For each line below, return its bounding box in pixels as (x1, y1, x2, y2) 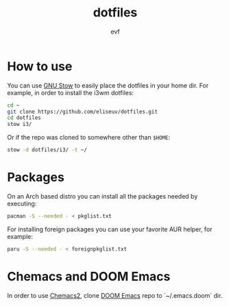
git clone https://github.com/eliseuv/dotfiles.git (7, 108, 158, 115)
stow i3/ (7, 121, 32, 128)
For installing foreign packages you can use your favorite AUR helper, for (7, 225, 213, 233)
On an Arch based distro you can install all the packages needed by (7, 192, 198, 200)
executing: (7, 200, 37, 207)
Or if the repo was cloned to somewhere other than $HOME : (7, 133, 171, 142)
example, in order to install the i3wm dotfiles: (7, 88, 134, 97)
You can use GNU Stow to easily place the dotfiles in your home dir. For (7, 81, 209, 90)
